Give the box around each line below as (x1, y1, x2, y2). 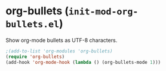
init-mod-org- (68, 6, 139, 17)
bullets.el (5, 19, 60, 30)
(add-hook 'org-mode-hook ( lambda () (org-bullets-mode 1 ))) (5, 59, 161, 65)
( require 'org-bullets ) (5, 54, 65, 60)
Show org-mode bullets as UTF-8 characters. (5, 36, 118, 44)
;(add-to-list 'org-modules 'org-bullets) (5, 48, 113, 54)
